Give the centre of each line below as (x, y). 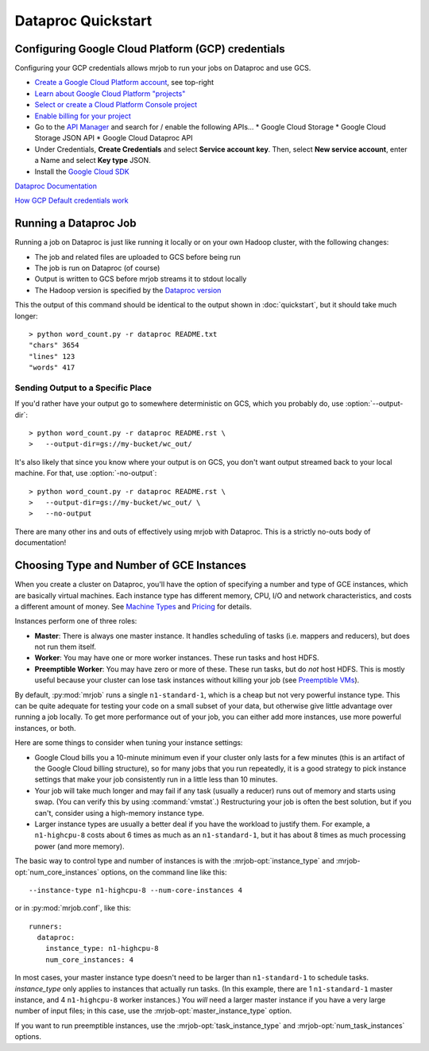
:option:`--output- (374, 404)
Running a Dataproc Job (75, 224)
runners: (46, 926)
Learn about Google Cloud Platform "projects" (110, 93)
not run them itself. (66, 647)
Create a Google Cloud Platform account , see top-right (124, 83)
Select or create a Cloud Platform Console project (116, 105)
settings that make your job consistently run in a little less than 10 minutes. (156, 779)
